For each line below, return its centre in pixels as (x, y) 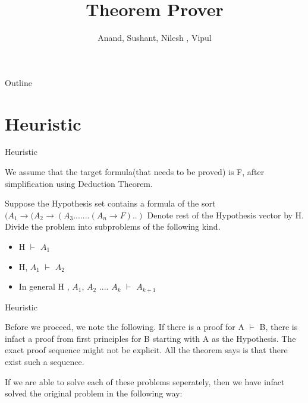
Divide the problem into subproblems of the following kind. (113, 226)
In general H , (44, 286)
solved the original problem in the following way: (94, 393)
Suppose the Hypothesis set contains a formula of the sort (110, 203)
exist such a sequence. (45, 362)
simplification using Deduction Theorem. (79, 183)
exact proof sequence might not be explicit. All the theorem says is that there (146, 350)
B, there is (279, 327)
